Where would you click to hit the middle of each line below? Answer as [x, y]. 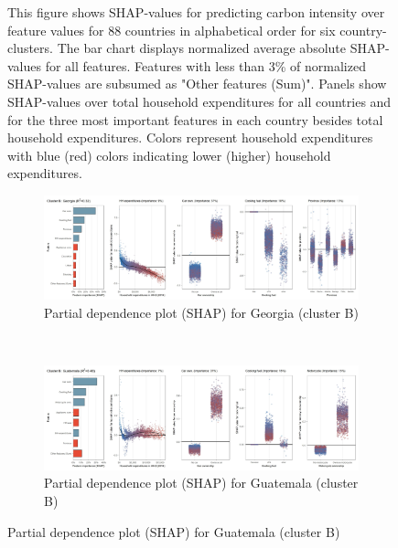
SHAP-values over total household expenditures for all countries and [199, 101]
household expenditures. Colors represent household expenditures [190, 137]
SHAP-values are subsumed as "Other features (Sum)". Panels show [197, 84]
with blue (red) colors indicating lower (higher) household [169, 155]
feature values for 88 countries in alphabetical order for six [172, 30]
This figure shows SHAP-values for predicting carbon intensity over [196, 12]
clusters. [30, 48]
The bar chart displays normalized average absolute [202, 48]
